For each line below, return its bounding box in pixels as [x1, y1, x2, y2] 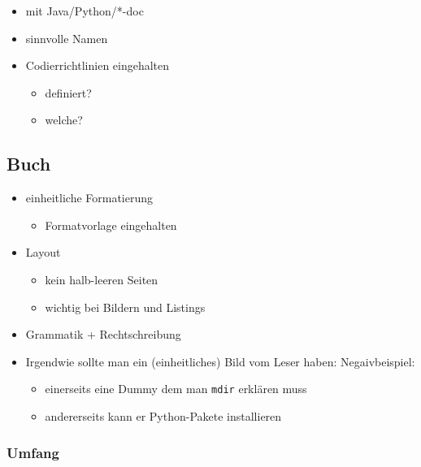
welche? [45, 111, 83, 128]
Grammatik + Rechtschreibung [25, 326, 181, 343]
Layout [25, 244, 61, 261]
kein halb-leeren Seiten [45, 270, 158, 288]
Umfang [7, 442, 59, 462]
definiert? [45, 84, 92, 101]
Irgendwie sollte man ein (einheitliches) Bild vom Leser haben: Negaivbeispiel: [25, 352, 415, 370]
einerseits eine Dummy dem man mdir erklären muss [45, 380, 307, 397]
